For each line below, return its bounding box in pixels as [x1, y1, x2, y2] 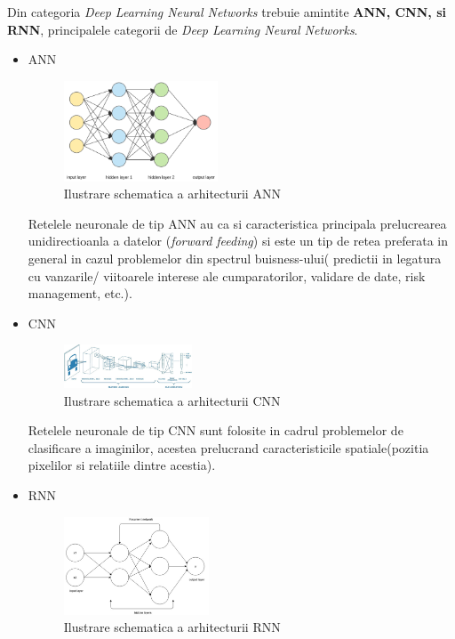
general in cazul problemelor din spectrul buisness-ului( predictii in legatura [28, 249, 442, 268]
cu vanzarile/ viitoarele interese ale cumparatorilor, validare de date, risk [28, 266, 426, 285]
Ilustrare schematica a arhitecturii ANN [63, 184, 281, 203]
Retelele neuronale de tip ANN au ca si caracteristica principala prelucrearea [28, 214, 447, 232]
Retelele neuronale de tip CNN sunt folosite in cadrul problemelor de [28, 421, 403, 440]
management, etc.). [28, 284, 132, 303]
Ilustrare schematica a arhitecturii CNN [63, 391, 281, 409]
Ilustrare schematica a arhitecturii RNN [63, 618, 281, 636]
